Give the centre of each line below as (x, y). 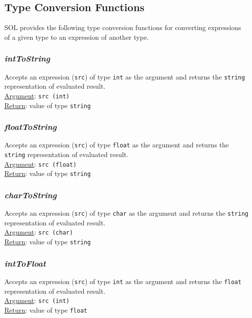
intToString (27, 58)
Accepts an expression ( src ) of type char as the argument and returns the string (126, 213)
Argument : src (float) (40, 164)
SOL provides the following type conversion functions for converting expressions (123, 27)
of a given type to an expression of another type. (77, 37)
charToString (31, 195)
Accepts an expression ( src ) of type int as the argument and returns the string (125, 76)
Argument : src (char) (39, 232)
